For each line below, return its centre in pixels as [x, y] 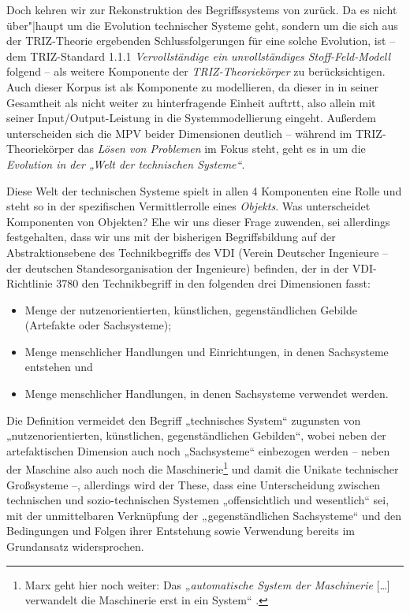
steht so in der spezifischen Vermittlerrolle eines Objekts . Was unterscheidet [188, 206]
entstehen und [59, 367]
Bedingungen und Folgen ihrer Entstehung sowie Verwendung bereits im [181, 531]
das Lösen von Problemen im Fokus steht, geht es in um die [222, 149]
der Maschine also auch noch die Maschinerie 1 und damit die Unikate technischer [203, 468]
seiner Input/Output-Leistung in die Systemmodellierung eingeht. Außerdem [191, 118]
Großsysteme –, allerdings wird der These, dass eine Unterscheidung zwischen [194, 484]
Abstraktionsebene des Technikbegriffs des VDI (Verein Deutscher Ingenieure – [198, 252]
